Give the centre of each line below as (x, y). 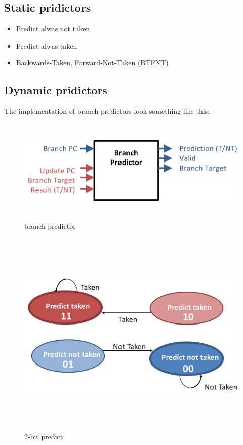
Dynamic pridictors (56, 90)
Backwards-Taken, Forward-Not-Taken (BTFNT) (92, 63)
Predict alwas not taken (53, 29)
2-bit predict (44, 437)
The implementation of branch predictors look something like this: (107, 111)
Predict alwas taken (47, 45)
